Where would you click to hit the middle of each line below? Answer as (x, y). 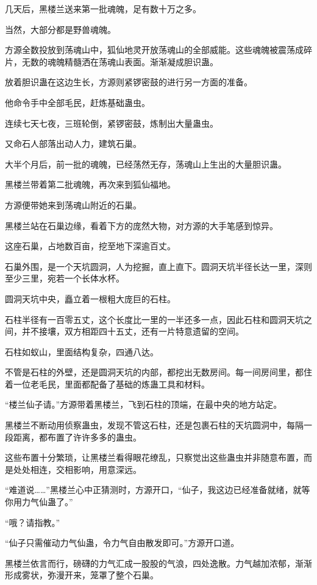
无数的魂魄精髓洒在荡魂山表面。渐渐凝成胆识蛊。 (120, 61)
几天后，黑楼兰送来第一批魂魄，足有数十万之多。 (103, 9)
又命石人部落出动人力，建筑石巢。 (73, 144)
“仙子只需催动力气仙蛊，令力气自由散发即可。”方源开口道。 (122, 543)
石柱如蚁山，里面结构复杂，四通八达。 (82, 351)
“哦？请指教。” (33, 522)
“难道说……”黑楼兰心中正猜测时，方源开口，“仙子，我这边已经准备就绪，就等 (158, 490)
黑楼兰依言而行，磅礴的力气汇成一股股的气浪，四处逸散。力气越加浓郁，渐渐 (158, 563)
